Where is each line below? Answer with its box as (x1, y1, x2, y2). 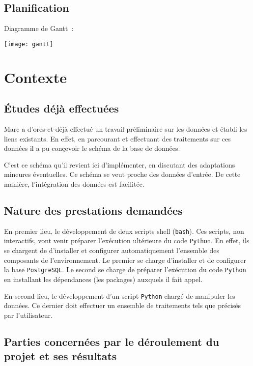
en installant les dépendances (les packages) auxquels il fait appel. (4, 274, 203, 284)
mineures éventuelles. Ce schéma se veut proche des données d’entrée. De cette (4, 169, 241, 179)
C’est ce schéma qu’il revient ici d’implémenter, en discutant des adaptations (4, 159, 235, 169)
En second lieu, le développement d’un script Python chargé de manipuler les (4, 290, 235, 301)
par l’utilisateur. (4, 310, 53, 320)
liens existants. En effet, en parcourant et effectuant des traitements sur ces (4, 133, 231, 143)
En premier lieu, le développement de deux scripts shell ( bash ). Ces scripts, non (4, 225, 244, 236)
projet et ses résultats (4, 348, 117, 364)
